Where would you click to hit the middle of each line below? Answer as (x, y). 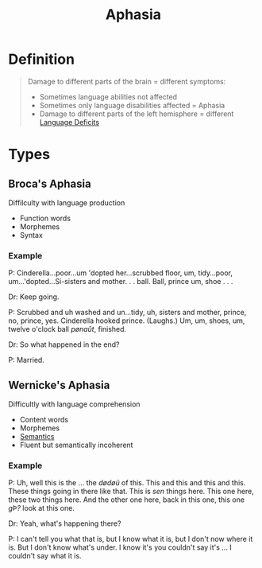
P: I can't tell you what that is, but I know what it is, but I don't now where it (131, 539)
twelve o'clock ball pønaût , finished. (67, 329)
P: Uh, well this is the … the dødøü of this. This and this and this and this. (127, 483)
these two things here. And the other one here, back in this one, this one (126, 500)
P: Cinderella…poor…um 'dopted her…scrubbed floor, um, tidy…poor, (120, 273)
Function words (45, 218)
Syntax (31, 235)
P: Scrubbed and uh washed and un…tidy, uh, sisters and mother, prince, (127, 313)
